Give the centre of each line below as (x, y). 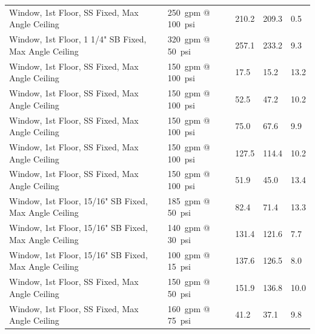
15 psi (179, 266)
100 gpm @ (189, 254)
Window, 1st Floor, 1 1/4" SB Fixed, (78, 39)
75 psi (179, 320)
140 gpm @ (189, 228)
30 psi (179, 239)
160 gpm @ (189, 308)
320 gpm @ (189, 39)
